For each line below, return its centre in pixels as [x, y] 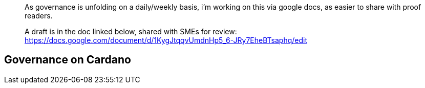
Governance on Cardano [68, 60]
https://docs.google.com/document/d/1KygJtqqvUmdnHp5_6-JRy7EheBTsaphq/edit [166, 40]
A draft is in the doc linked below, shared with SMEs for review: [131, 31]
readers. [39, 16]
